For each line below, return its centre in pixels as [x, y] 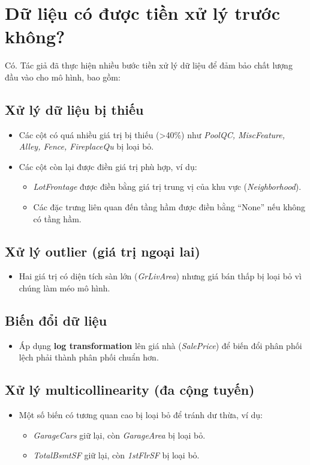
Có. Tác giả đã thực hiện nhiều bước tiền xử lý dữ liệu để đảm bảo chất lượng [149, 65]
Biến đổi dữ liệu [56, 321]
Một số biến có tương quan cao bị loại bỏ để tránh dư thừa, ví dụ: [141, 415]
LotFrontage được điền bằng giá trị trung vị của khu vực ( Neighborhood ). [167, 187]
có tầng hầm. [57, 218]
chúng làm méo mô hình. [64, 288]
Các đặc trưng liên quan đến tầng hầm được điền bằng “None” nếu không [169, 207]
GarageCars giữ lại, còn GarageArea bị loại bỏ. [119, 435]
